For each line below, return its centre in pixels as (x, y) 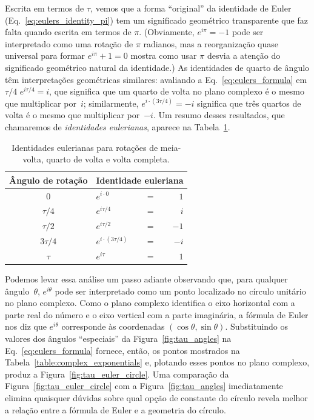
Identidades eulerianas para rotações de (85, 147)
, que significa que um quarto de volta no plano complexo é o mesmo (177, 91)
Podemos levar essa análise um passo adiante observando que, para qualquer (146, 279)
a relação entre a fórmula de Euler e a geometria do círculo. (115, 409)
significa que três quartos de (249, 103)
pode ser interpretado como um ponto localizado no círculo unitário (180, 291)
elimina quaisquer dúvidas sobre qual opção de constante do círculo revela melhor (156, 397)
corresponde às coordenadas (113, 326)
